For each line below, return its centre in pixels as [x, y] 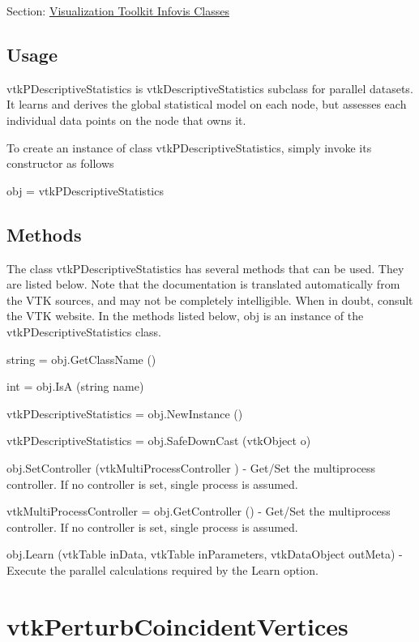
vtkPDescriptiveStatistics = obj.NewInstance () [125, 413]
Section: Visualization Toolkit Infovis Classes [118, 11]
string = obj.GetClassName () [81, 359]
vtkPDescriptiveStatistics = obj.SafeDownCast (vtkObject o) [159, 441]
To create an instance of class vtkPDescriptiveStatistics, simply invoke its [189, 147]
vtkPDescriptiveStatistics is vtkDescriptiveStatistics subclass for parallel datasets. [210, 88]
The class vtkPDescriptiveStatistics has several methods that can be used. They [205, 268]
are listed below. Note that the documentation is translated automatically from [203, 284]
